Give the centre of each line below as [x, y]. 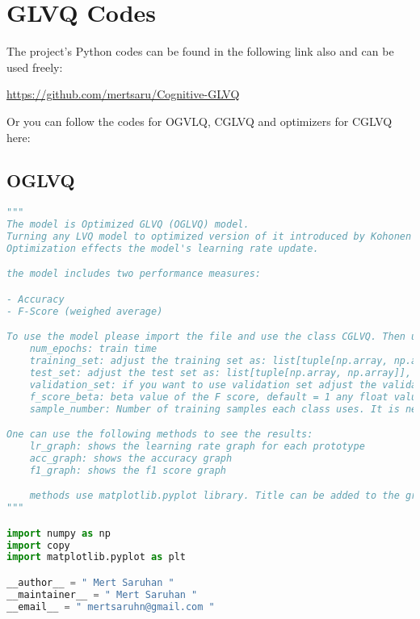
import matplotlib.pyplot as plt [96, 557]
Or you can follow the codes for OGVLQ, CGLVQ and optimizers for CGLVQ [199, 121]
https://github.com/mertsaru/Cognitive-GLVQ [123, 94]
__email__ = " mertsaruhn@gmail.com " [111, 606]
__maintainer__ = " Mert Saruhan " [102, 594]
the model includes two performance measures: [134, 274]
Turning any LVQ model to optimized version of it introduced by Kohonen [209, 237]
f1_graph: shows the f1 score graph [128, 470]
